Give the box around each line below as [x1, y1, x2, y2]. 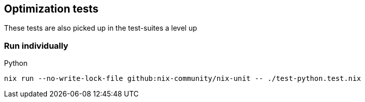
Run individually [4, 40, 69, 51]
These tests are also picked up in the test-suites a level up [4, 24, 197, 33]
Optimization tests [4, 3, 99, 15]
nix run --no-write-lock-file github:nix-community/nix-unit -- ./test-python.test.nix [4, 74, 361, 83]
